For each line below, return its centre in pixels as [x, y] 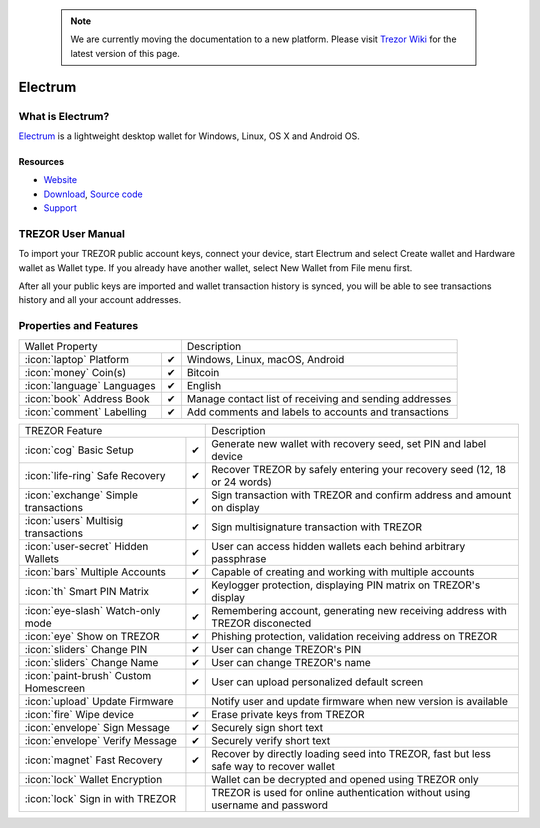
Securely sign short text [267, 727]
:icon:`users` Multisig [74, 520]
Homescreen [55, 688]
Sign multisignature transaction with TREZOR [316, 527]
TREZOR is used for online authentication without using [341, 792]
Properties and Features [78, 326]
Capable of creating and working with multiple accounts [343, 572]
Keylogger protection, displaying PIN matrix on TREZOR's [346, 585]
